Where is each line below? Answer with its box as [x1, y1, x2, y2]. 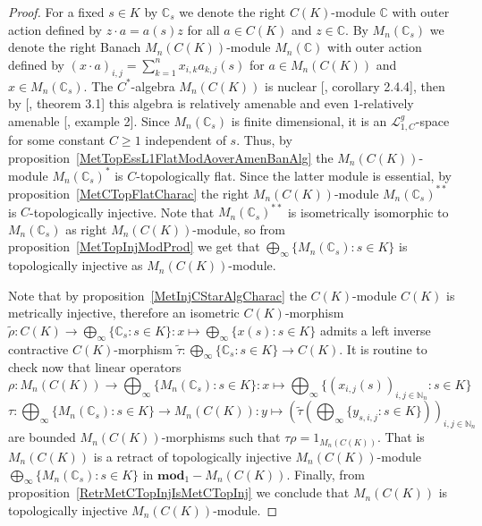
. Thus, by [236, 131, 292, 149]
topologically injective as [8, 256, 143, 275]
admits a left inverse [319, 320, 431, 339]
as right [65, 219, 107, 238]
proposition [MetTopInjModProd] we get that [8, 237, 260, 256]
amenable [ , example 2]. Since [8, 111, 170, 130]
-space [415, 111, 450, 130]
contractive [8, 339, 69, 358]
